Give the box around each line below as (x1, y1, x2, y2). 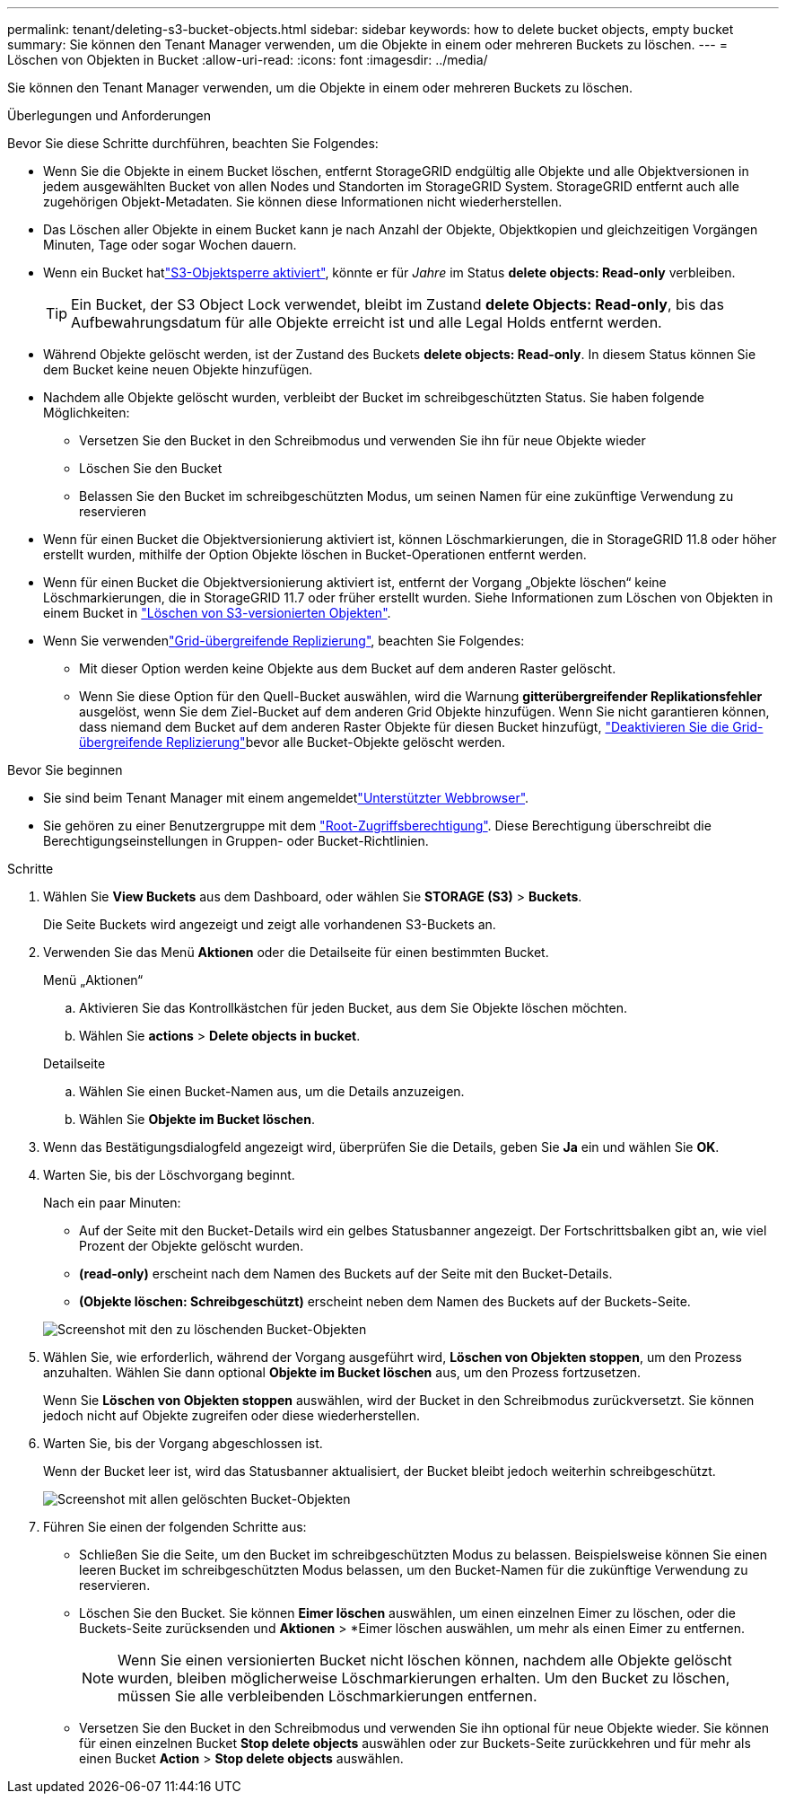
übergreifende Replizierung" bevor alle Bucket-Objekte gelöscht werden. (79, 734, 505, 750)
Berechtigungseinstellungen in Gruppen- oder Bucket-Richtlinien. (43, 833, 429, 848)
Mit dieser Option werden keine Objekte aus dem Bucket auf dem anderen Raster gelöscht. (79, 661, 616, 676)
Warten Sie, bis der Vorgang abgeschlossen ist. (43, 1436, 323, 1451)
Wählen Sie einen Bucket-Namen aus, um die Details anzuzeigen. (79, 1084, 465, 1099)
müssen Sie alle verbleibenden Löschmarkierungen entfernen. (118, 1687, 537, 1705)
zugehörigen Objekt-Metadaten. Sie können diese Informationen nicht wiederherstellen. (43, 194, 563, 209)
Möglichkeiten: (43, 405, 130, 420)
